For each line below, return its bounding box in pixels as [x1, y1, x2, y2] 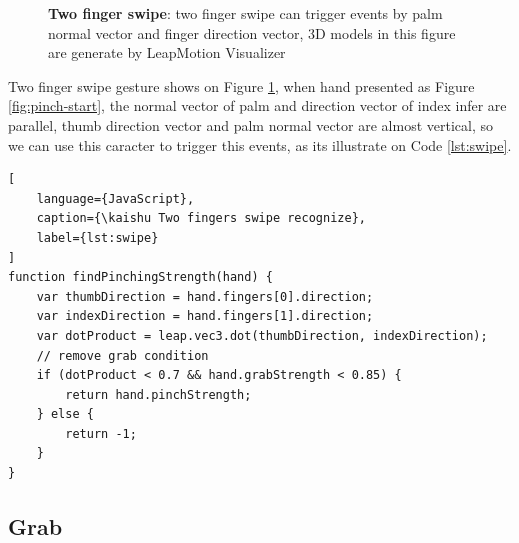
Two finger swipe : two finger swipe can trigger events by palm [48, 3, 443, 23]
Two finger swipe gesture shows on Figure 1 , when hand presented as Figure [8, 75, 475, 96]
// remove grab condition [36, 348, 209, 363]
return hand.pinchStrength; [65, 387, 252, 402]
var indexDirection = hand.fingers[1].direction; [36, 309, 374, 324]
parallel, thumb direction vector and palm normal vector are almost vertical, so [8, 114, 493, 135]
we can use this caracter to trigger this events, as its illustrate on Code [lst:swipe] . [8, 134, 512, 155]
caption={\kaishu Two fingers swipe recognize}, [36, 211, 366, 226]
